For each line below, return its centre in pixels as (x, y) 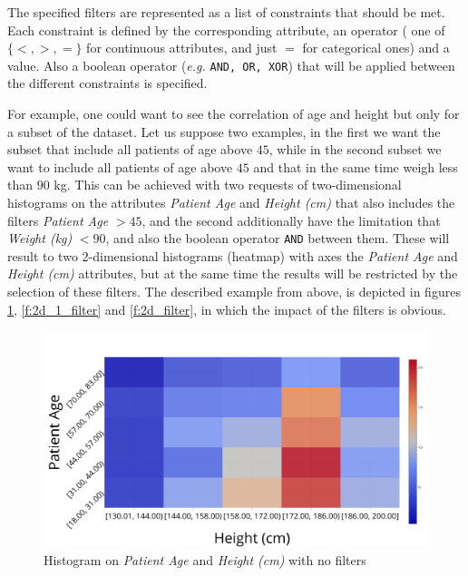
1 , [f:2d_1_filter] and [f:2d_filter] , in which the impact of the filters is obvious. (227, 309)
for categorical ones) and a (376, 48)
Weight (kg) (40, 238)
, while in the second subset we (355, 149)
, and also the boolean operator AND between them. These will (278, 238)
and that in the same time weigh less (356, 166)
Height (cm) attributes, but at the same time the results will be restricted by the (233, 273)
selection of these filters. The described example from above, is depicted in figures (234, 292)
